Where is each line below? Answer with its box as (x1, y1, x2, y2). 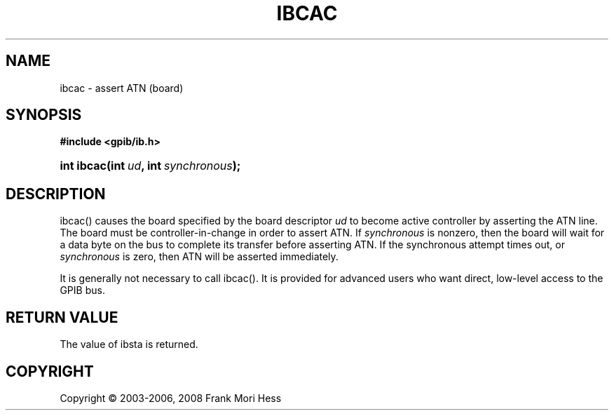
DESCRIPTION (6, 184, 106, 203)
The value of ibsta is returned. (60, 338, 198, 351)
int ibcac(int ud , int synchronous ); (60, 159, 241, 173)
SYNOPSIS (6, 106, 82, 124)
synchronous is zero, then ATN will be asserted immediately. (60, 250, 339, 263)
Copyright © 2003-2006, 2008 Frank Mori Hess (60, 391, 282, 404)
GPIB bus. (60, 284, 105, 297)
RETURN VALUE (6, 308, 118, 326)
